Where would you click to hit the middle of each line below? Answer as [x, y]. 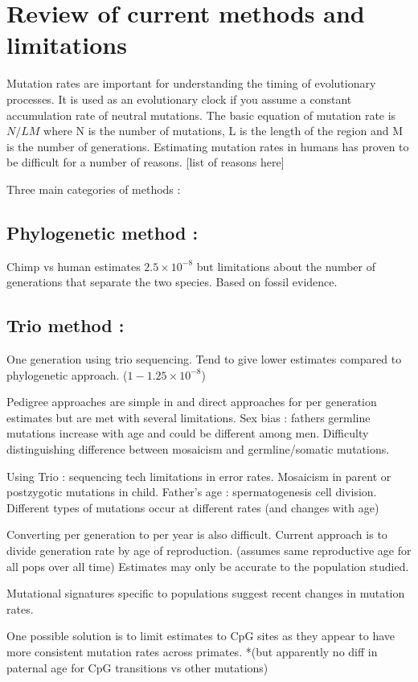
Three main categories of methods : [94, 189]
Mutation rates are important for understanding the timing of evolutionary [191, 83]
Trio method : [66, 325]
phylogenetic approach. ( [67, 374]
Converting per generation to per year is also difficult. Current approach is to [197, 534]
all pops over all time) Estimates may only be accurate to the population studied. [208, 566]
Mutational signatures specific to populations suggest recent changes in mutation [206, 593]
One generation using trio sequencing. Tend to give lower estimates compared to [204, 359]
